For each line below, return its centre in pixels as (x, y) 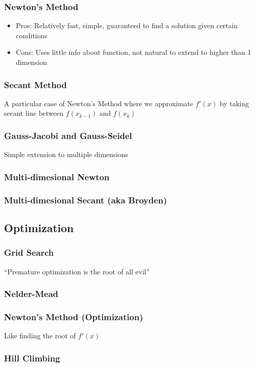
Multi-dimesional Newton (57, 176)
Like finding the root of (40, 336)
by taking (234, 103)
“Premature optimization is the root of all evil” (77, 271)
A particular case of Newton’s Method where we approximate (99, 103)
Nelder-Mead (31, 294)
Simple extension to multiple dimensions (66, 154)
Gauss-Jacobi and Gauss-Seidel (68, 135)
